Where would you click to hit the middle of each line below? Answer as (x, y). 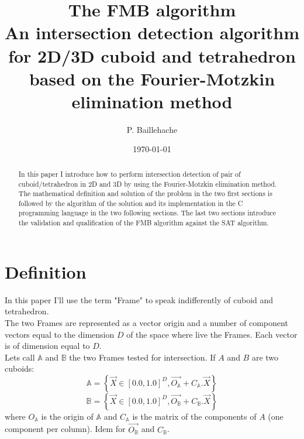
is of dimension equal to (47, 346)
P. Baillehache (152, 129)
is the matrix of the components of (194, 416)
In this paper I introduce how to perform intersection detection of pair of (129, 174)
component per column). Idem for (65, 429)
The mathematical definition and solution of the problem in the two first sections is (145, 193)
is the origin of (67, 416)
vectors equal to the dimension (60, 334)
